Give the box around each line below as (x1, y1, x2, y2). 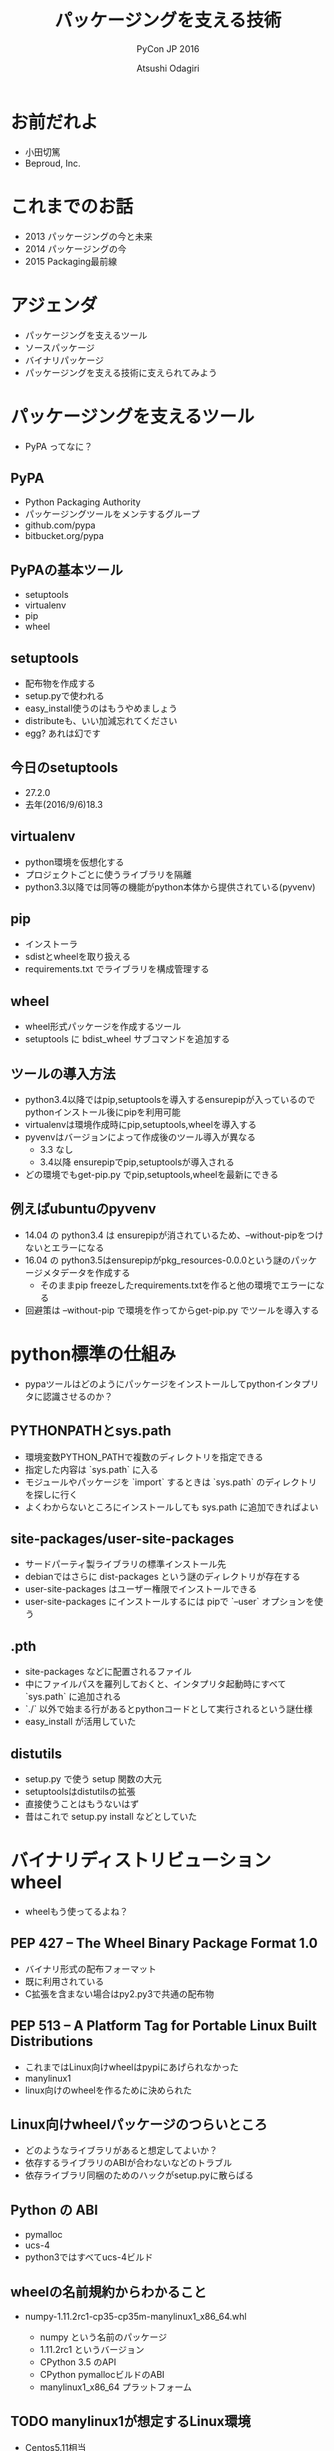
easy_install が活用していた (24, 1716, 137, 1728)
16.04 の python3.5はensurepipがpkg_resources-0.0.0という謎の (24, 1254, 292, 1266)
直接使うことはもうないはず (24, 1798, 140, 1810)
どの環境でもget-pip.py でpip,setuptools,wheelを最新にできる (24, 1169, 279, 1180)
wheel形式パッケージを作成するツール (24, 1021, 182, 1033)
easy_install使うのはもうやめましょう (24, 702, 178, 714)
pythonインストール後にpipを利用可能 (24, 1106, 181, 1118)
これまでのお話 (10, 195, 134, 218)
